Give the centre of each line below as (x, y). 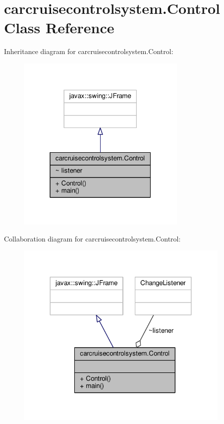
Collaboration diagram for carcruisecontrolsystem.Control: (92, 238)
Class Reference (59, 28)
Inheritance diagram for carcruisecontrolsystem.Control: (89, 51)
